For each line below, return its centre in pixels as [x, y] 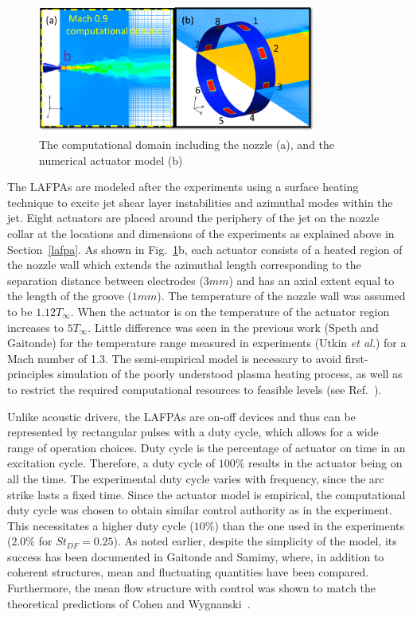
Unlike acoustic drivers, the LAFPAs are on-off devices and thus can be [181, 416]
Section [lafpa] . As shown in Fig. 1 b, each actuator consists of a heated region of [205, 249]
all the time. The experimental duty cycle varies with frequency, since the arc [196, 478]
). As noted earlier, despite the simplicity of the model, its [255, 541]
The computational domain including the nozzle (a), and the [187, 144]
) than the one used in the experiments [310, 525]
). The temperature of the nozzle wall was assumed [281, 296]
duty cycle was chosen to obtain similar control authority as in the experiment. [200, 510]
